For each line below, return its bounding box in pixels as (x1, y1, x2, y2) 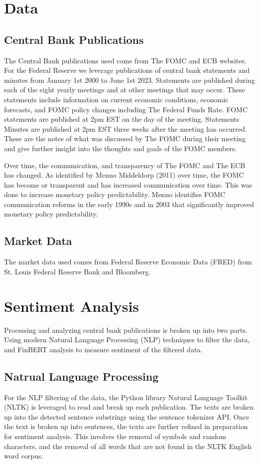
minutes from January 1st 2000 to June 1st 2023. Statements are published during (4, 74, 255, 85)
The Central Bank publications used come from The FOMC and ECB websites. (4, 55, 247, 65)
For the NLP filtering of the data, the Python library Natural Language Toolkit (4, 392, 248, 402)
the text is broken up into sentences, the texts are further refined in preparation (4, 421, 248, 432)
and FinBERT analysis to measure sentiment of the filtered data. (4, 344, 203, 354)
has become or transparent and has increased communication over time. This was (4, 179, 252, 190)
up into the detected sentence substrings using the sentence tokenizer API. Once (4, 411, 249, 422)
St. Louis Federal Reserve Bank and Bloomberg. (4, 266, 151, 276)
